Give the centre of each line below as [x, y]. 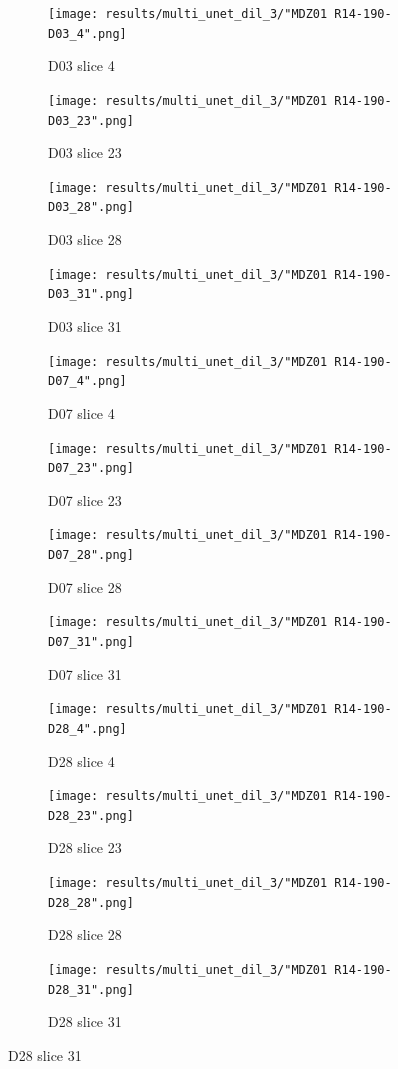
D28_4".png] [87, 728]
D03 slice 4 [81, 65]
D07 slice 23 [85, 499]
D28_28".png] [91, 902]
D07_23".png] [91, 468]
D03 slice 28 [85, 239]
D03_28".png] [91, 207]
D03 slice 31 [85, 326]
